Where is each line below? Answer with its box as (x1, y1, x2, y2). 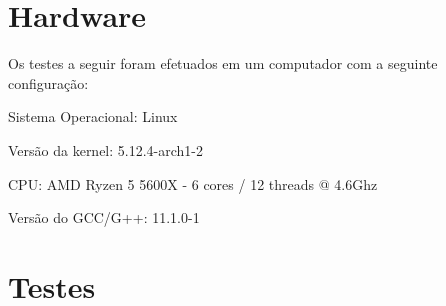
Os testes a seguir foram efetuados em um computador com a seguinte (8, 53, 438, 74)
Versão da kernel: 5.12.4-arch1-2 (8, 139, 204, 160)
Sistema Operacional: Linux (8, 106, 178, 127)
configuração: (8, 72, 89, 93)
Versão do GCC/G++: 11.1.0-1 (8, 207, 200, 228)
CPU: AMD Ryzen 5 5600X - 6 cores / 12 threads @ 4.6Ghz (8, 173, 378, 194)
